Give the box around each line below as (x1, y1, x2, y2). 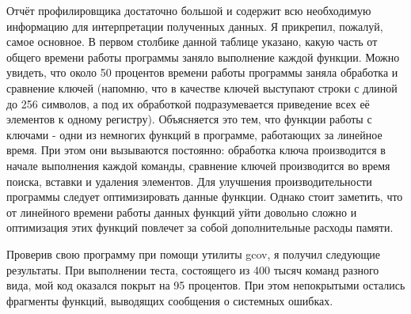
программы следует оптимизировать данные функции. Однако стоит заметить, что (6, 188, 403, 205)
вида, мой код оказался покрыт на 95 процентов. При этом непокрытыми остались (6, 277, 405, 293)
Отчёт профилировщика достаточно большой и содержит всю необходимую (6, 2, 371, 18)
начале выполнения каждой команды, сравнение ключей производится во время (6, 157, 390, 173)
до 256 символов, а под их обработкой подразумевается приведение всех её (6, 95, 370, 112)
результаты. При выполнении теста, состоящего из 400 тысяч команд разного (6, 261, 379, 278)
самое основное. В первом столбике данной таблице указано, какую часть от (6, 33, 378, 50)
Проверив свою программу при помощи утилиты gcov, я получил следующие (6, 245, 380, 262)
